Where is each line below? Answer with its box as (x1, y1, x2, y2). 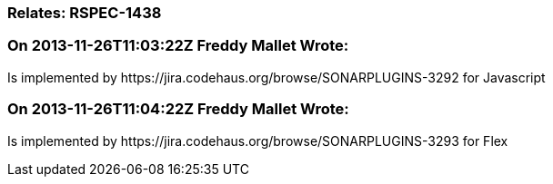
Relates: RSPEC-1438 (7, 4, 162, 22)
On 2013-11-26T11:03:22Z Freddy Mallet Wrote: (7, 36, 349, 55)
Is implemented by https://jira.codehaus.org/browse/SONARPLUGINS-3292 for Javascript (7, 69, 546, 85)
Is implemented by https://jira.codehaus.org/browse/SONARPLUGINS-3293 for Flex (7, 132, 508, 149)
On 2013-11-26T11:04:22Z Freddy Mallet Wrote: (7, 100, 349, 119)
